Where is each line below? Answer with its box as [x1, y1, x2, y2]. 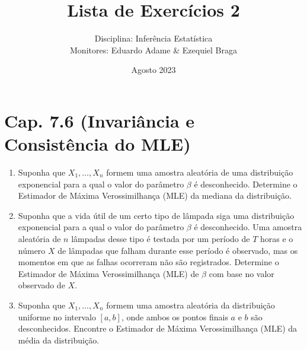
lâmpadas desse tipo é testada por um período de [71, 233, 250, 244]
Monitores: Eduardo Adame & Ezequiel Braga [70, 43, 237, 56]
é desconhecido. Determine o [194, 177, 298, 190]
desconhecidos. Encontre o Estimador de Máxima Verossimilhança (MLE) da [18, 322, 298, 335]
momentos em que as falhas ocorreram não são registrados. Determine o [18, 256, 279, 268]
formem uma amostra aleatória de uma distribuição [106, 166, 293, 179]
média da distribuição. [18, 333, 100, 346]
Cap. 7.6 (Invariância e [4, 108, 195, 132]
